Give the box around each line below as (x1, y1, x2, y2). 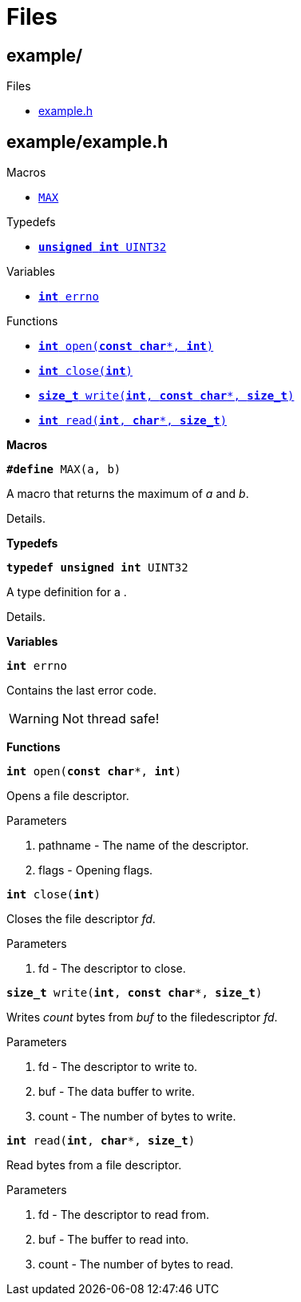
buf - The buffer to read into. (38, 1232, 189, 1247)
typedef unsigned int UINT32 (6, 561, 188, 575)
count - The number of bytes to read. (38, 1257, 234, 1272)
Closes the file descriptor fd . (6, 912, 156, 926)
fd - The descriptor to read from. (38, 1208, 210, 1222)
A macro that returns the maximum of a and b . (6, 487, 249, 501)
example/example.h (6, 131, 168, 152)
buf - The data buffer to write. (38, 1085, 195, 1099)
